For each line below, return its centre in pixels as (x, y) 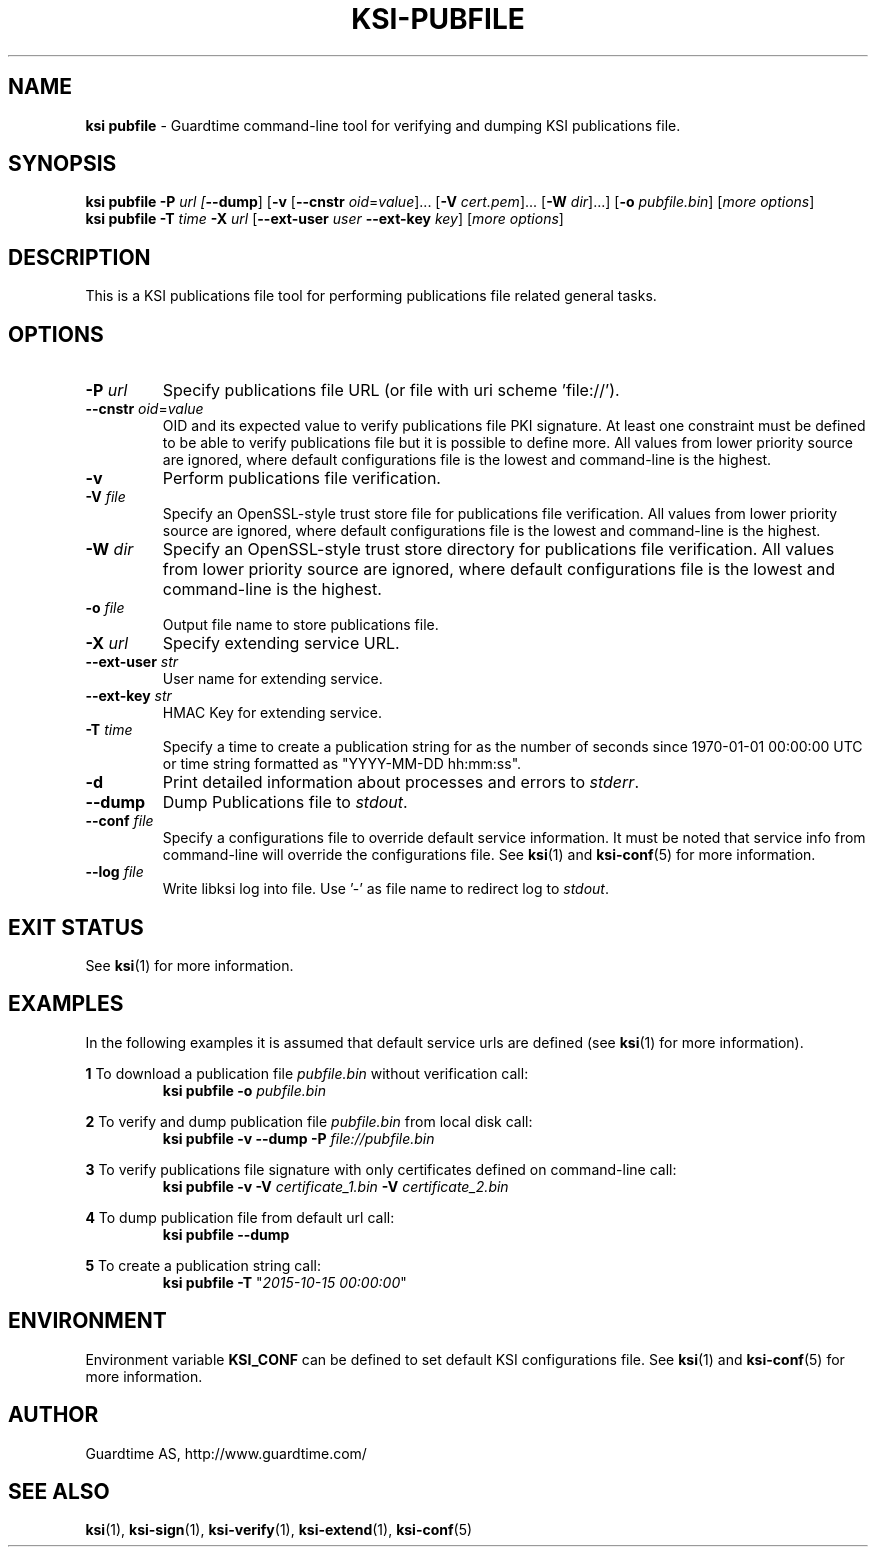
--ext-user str (132, 662)
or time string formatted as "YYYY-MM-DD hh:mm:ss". (342, 764)
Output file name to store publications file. (300, 625)
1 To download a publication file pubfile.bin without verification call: (307, 1073)
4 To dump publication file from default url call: (240, 1217)
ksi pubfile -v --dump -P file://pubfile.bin (298, 1138)
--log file (114, 872)
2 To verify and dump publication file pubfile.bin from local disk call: (309, 1121)
